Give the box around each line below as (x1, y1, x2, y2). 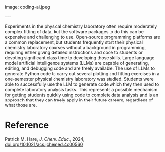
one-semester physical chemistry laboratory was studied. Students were (5, 76, 154, 82)
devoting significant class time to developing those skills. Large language (5, 55, 155, 61)
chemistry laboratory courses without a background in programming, (5, 45, 146, 50)
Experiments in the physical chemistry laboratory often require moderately (5, 23, 157, 29)
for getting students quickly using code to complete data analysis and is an (5, 92, 159, 98)
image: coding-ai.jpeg (5, 4, 50, 10)
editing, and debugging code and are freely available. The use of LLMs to (5, 65, 155, 71)
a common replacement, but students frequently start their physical (5, 39, 143, 45)
